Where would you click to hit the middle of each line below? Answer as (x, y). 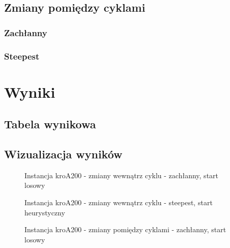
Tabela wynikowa (50, 124)
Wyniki (30, 91)
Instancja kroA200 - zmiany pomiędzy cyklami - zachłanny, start (125, 229)
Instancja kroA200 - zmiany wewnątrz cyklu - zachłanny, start (122, 175)
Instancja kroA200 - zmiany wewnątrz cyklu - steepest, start (119, 202)
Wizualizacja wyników (63, 154)
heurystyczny (45, 212)
